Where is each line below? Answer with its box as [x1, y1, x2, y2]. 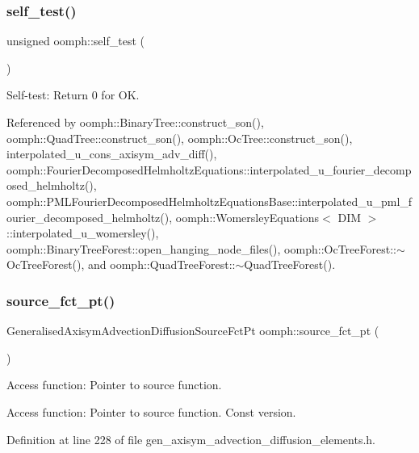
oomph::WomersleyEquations [175, 208, 320, 225]
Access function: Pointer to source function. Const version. [6, 403, 296, 420]
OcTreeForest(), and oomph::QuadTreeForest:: [6, 256, 236, 273]
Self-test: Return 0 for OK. [6, 86, 140, 103]
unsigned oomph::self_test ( [6, 32, 145, 49]
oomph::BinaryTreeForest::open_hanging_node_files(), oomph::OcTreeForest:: [6, 240, 396, 257]
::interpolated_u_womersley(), [6, 224, 159, 241]
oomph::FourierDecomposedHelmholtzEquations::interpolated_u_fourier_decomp [6, 161, 412, 178]
